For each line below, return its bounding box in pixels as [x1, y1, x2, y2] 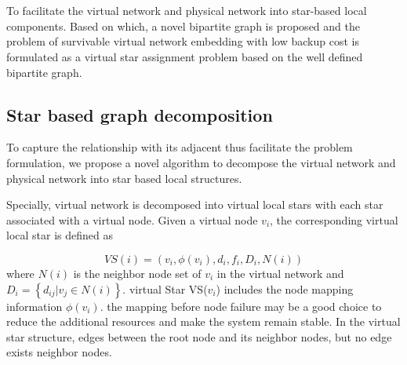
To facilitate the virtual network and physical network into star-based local [6, 2, 367, 19]
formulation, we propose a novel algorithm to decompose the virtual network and [6, 154, 396, 170]
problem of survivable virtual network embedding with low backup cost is [6, 33, 359, 49]
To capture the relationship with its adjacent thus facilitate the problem [6, 139, 353, 155]
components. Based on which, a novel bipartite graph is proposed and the [6, 17, 360, 34]
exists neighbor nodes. [6, 344, 112, 360]
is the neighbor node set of [73, 265, 202, 281]
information [6, 297, 63, 314]
